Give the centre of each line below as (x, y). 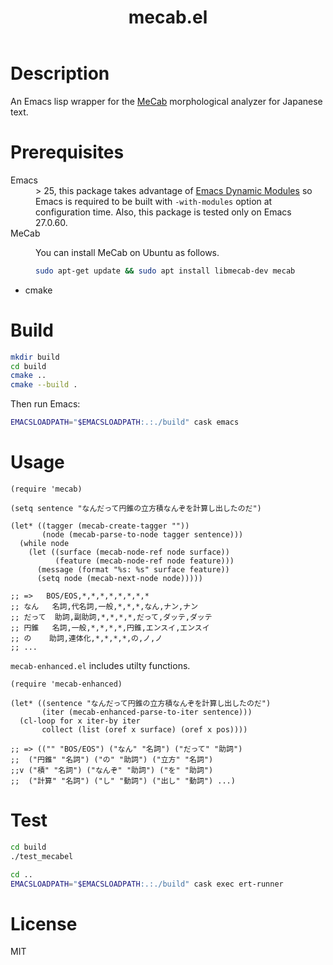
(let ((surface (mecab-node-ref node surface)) (129, 552)
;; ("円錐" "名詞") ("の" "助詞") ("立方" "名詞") (112, 760)
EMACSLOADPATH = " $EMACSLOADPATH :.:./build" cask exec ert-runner (147, 884)
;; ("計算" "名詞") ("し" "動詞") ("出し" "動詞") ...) (123, 781)
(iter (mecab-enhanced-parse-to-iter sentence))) (147, 712)
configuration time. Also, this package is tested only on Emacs (163, 212)
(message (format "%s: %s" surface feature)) (133, 570)
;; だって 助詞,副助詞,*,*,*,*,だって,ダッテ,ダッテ (111, 617)
